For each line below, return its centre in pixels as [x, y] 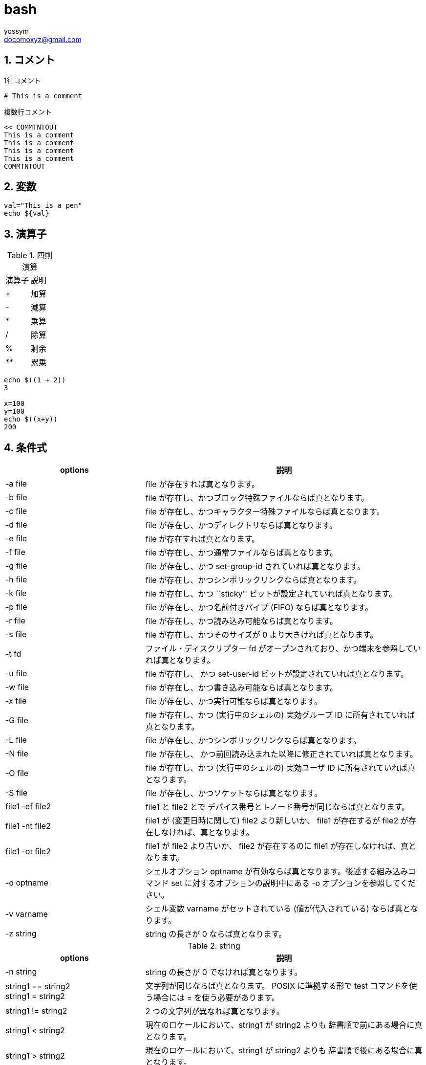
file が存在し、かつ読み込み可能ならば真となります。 [242, 621]
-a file [16, 484]
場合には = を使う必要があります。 [216, 998]
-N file [17, 754]
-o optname [27, 883]
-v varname [27, 914]
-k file [16, 593]
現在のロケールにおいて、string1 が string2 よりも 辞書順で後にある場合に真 [284, 1051]
